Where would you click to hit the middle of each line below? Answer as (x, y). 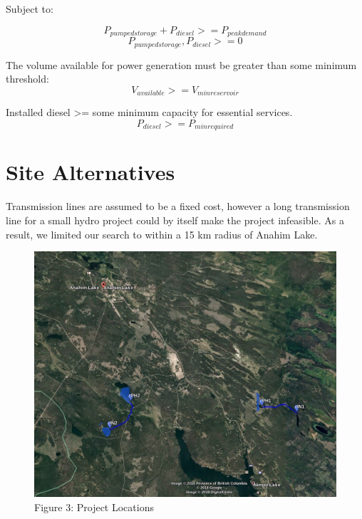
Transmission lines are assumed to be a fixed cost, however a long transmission (178, 206)
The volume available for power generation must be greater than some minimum (181, 64)
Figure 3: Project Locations (94, 507)
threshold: (27, 79)
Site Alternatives (90, 172)
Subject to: (30, 9)
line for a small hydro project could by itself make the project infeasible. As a (175, 220)
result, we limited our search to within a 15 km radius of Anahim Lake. (162, 234)
